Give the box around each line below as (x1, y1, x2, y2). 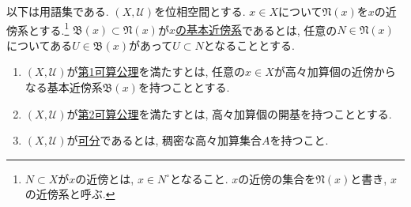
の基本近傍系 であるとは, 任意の (175, 21, 337, 38)
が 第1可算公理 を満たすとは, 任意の (66, 63, 246, 80)
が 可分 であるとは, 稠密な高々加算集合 (66, 132, 262, 149)
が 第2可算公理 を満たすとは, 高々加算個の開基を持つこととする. (66, 105, 392, 122)
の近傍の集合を (238, 170, 316, 186)
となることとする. (203, 36, 295, 53)
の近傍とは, (75, 170, 134, 186)
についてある (6, 36, 73, 53)
